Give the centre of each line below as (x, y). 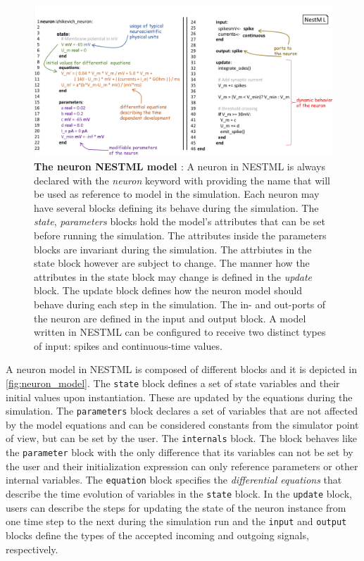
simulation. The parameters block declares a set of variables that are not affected (182, 411)
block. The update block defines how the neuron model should (168, 290)
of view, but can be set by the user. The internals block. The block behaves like (182, 438)
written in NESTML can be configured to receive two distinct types (180, 332)
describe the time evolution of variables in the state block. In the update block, (179, 494)
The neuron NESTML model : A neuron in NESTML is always (180, 166)
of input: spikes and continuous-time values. (128, 345)
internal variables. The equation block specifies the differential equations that (174, 480)
